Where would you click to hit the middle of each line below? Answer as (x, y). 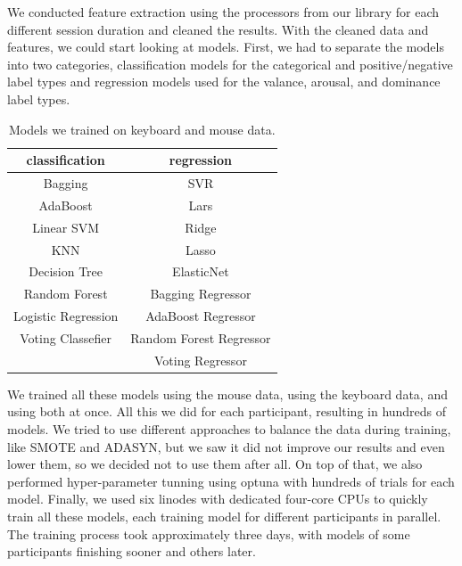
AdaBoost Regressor (201, 316)
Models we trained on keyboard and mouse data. (142, 129)
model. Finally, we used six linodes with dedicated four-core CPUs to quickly (218, 499)
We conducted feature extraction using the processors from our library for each (223, 12)
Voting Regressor (201, 360)
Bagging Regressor (201, 294)
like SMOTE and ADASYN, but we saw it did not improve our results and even (226, 446)
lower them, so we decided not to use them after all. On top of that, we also (215, 464)
